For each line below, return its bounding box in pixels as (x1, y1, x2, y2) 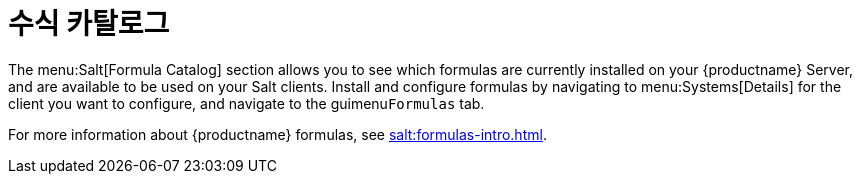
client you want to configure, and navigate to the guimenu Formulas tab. (8, 94, 485, 112)
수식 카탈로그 (8, 7, 170, 41)
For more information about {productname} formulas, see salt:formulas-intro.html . (8, 125, 547, 143)
